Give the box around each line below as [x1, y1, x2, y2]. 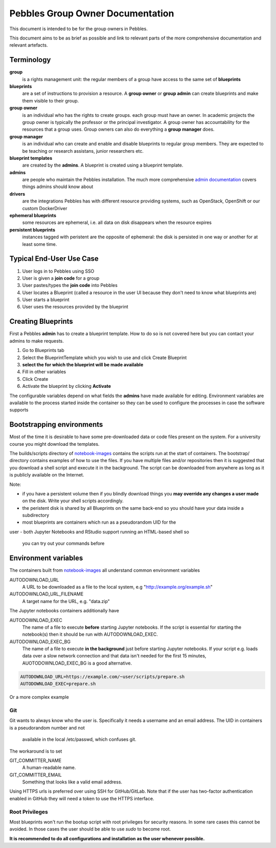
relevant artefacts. [9, 42, 48, 48]
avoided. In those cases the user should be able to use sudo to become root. [9, 826, 171, 832]
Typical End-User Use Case [9, 254, 99, 263]
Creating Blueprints [9, 317, 74, 326]
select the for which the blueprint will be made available [22, 361, 144, 367]
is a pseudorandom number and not [9, 725, 85, 731]
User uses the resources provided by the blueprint [22, 304, 129, 310]
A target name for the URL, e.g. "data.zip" [22, 598, 110, 604]
